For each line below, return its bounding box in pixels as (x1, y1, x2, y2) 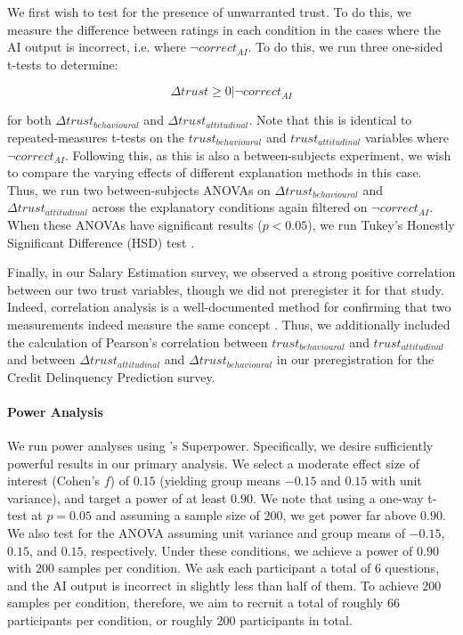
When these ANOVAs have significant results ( (7, 215, 263, 233)
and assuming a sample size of (95, 506, 260, 525)
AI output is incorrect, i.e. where (7, 37, 186, 56)
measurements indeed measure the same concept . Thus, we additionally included (7, 314, 451, 333)
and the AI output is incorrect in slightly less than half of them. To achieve (7, 575, 418, 594)
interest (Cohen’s (7, 471, 101, 490)
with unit (371, 471, 422, 490)
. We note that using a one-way (252, 488, 424, 507)
